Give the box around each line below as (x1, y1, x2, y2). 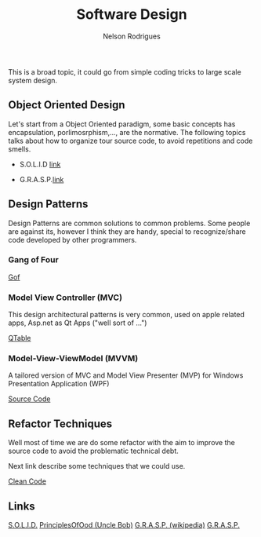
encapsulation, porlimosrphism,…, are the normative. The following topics (8, 127, 246, 137)
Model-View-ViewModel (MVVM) (8, 353, 139, 364)
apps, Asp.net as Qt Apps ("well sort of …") (8, 318, 147, 327)
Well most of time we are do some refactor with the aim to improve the (8, 438, 235, 447)
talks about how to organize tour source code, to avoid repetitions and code (8, 136, 253, 145)
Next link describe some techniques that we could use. (8, 462, 186, 471)
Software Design (76, 5, 187, 24)
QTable (8, 334, 31, 343)
